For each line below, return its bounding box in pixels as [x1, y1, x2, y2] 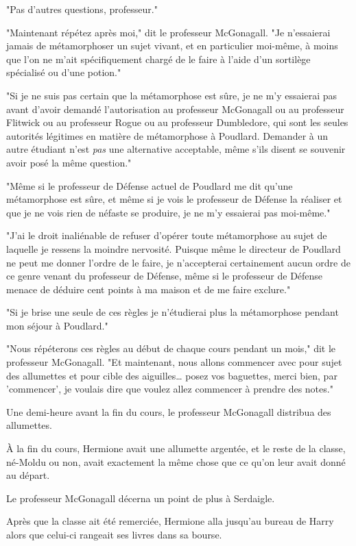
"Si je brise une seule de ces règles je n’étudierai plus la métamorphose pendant [6, 305, 339, 319]
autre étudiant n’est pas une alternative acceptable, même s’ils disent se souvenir [6, 142, 346, 156]
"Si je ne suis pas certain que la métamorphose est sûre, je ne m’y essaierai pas [6, 88, 337, 102]
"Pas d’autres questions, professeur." [6, 2, 158, 16]
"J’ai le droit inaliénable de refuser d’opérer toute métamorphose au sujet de [6, 228, 327, 243]
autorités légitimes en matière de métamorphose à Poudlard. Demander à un [6, 128, 329, 142]
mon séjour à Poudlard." [6, 318, 108, 332]
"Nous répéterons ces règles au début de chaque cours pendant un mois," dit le [6, 341, 336, 356]
